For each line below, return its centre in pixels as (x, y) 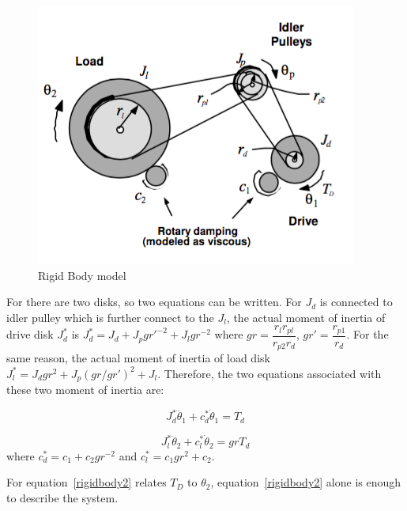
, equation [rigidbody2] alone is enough (306, 482)
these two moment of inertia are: (85, 390)
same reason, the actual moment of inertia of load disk (138, 358)
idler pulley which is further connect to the (110, 317)
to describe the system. (62, 498)
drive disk (30, 334)
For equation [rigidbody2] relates (87, 482)
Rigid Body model (82, 275)
